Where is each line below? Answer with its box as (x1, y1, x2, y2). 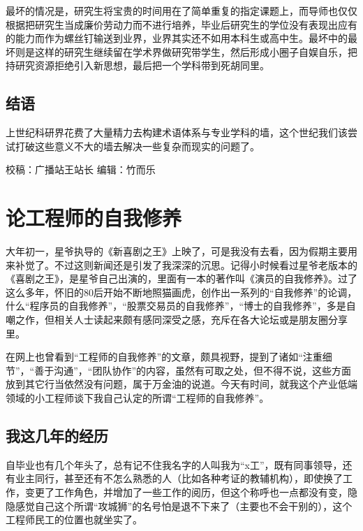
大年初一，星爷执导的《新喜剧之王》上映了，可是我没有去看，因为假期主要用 (6, 244, 357, 259)
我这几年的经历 (6, 425, 108, 446)
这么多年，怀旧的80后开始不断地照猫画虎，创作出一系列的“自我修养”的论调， (6, 284, 357, 299)
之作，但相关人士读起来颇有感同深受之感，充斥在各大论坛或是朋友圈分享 (15, 312, 348, 327)
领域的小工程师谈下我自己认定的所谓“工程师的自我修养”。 (6, 391, 269, 405)
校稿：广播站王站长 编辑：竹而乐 (6, 162, 156, 177)
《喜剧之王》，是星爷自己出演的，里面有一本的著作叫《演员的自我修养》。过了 (6, 271, 357, 286)
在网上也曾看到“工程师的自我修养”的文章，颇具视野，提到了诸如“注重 (6, 349, 323, 364)
